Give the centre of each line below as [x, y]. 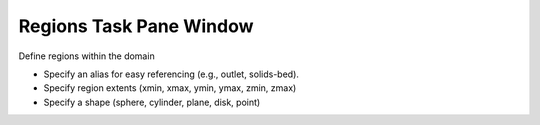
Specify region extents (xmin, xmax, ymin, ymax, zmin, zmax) [170, 88]
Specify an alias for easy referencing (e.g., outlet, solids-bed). [171, 74]
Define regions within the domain [86, 56]
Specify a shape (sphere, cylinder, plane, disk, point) [152, 102]
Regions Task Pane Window [136, 26]
